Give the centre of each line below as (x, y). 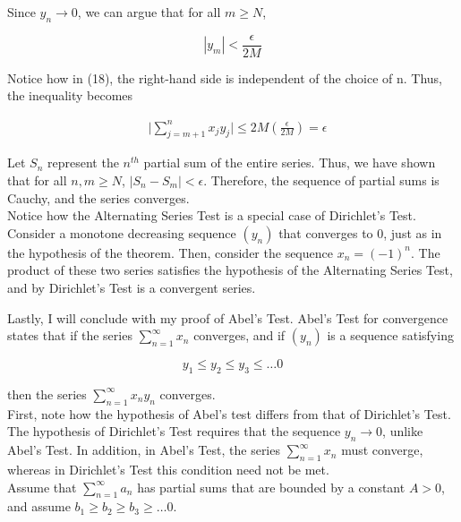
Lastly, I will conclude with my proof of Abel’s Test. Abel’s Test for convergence (228, 317)
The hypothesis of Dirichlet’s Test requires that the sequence (174, 431)
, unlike (403, 431)
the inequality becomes (70, 95)
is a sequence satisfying (390, 335)
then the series (47, 394)
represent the (83, 163)
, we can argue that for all (149, 12)
